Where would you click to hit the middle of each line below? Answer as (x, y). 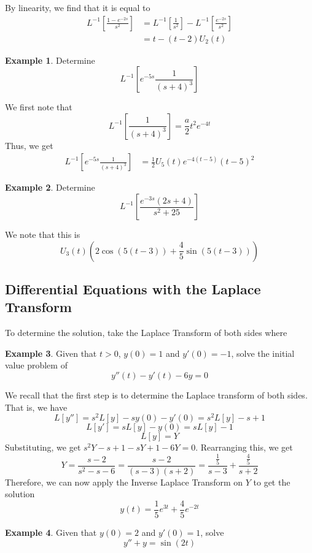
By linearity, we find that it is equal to (78, 7)
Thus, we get (29, 145)
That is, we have (36, 407)
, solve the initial (263, 353)
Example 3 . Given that (51, 353)
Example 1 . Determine (50, 60)
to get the (272, 482)
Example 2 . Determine (50, 187)
